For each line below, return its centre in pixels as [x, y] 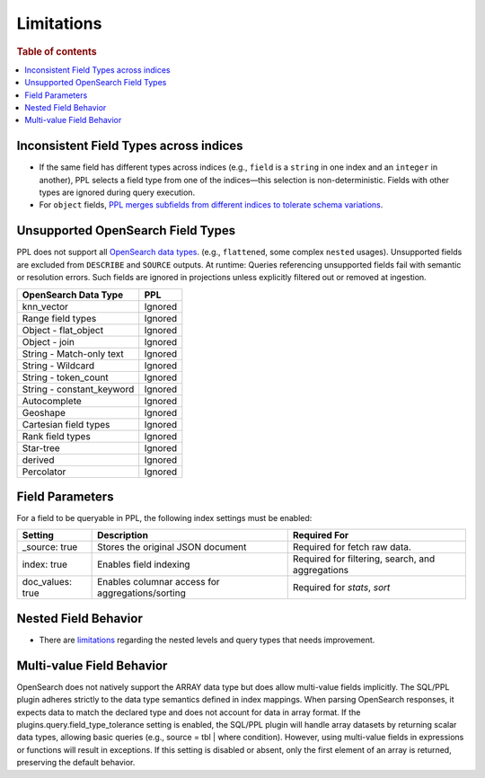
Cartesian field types [66, 424]
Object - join [48, 341]
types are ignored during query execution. [117, 192]
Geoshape [44, 412]
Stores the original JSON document [172, 547]
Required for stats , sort [341, 588]
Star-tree [41, 447]
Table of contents [57, 51]
